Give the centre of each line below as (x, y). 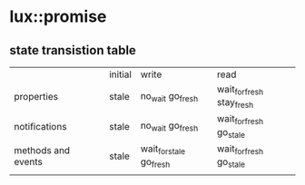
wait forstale (163, 149)
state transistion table (73, 50)
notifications (40, 126)
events (28, 161)
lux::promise (58, 17)
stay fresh (235, 103)
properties (36, 97)
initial (120, 74)
